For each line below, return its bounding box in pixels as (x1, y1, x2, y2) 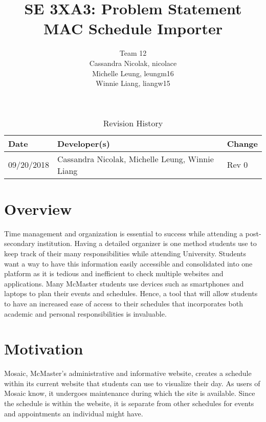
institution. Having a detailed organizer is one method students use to (37, 238, 257, 249)
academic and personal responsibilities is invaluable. (4, 308, 167, 319)
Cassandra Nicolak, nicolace (89, 57, 177, 68)
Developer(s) (57, 137, 110, 149)
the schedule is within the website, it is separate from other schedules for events (4, 398, 254, 409)
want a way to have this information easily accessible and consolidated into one (4, 258, 253, 269)
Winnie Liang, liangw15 (96, 78, 170, 88)
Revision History (103, 117, 163, 129)
